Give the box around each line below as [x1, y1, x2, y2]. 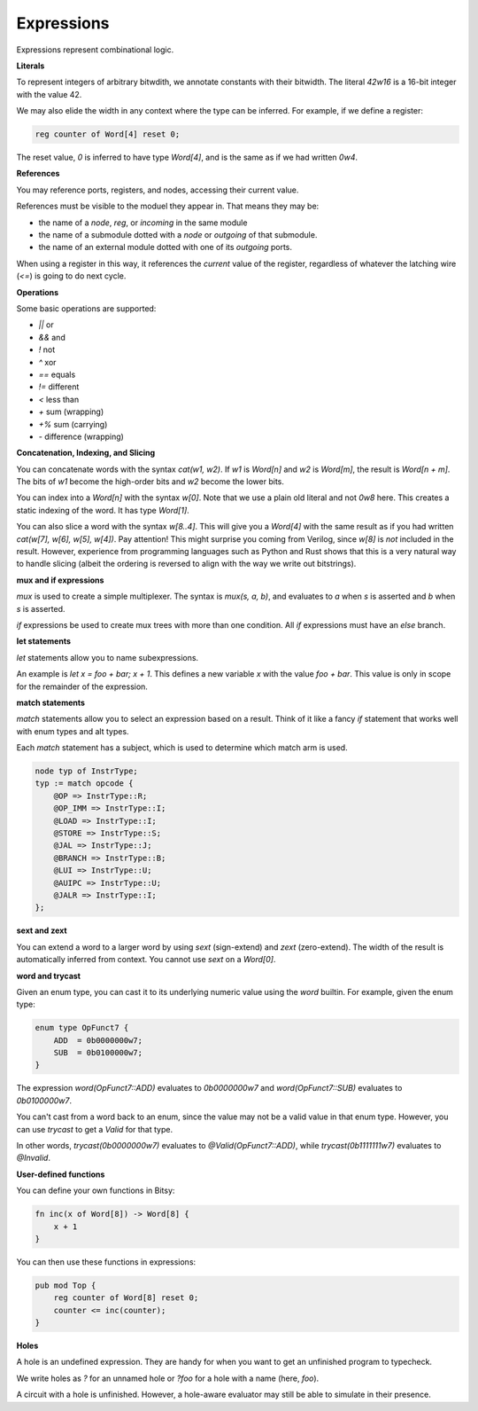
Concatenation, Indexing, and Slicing [16, 448, 156, 459]
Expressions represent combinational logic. [16, 44, 174, 55]
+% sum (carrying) [38, 419, 108, 429]
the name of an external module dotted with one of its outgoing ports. [38, 242, 292, 253]
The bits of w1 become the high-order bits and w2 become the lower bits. [16, 476, 285, 487]
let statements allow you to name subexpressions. [16, 652, 199, 662]
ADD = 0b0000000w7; [53, 1035, 143, 1046]
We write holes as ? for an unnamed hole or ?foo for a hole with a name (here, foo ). [16, 1373, 320, 1384]
